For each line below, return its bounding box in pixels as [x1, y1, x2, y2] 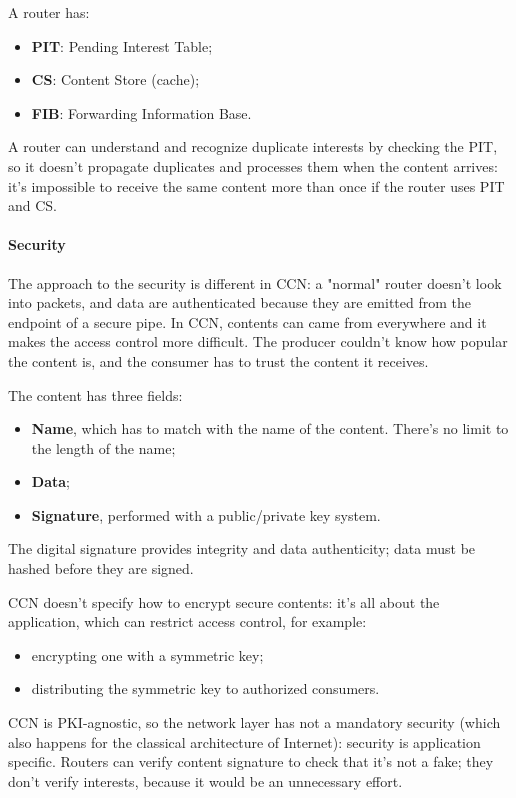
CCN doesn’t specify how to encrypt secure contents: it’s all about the [8, 591, 440, 612]
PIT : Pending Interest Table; [31, 35, 213, 56]
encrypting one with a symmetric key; [31, 644, 264, 665]
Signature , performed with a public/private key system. [31, 504, 381, 525]
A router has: [8, 2, 90, 22]
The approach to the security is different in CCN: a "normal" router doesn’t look [8, 272, 502, 293]
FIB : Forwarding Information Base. [31, 102, 252, 123]
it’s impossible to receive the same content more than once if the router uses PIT [8, 175, 505, 196]
